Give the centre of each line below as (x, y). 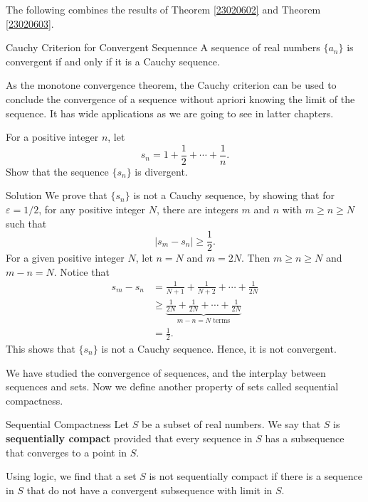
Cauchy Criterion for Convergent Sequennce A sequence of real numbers (163, 47)
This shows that (41, 348)
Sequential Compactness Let (68, 424)
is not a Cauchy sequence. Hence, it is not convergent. (219, 348)
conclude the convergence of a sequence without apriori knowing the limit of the (180, 98)
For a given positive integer (65, 258)
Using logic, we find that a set (71, 476)
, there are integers (197, 209)
